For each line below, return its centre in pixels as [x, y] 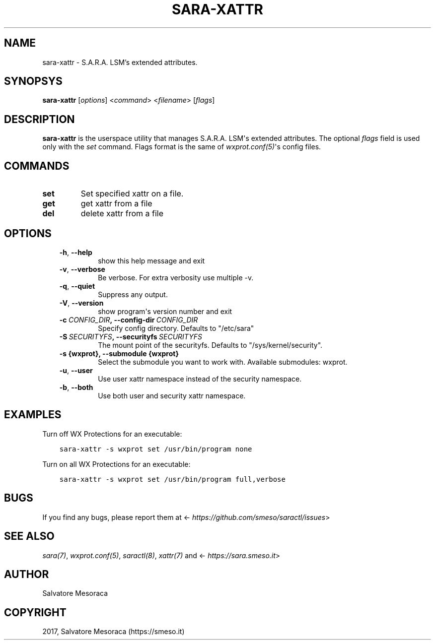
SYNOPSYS [33, 81]
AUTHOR [27, 574]
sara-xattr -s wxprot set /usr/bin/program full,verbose [172, 479]
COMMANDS [37, 166]
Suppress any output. [133, 294]
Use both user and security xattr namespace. [172, 395]
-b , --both [76, 387]
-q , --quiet [77, 286]
